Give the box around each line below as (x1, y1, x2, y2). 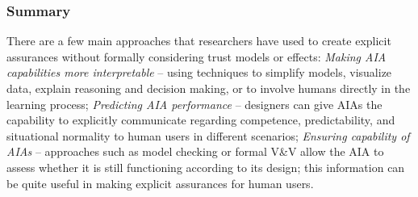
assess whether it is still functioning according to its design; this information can (6, 158, 405, 175)
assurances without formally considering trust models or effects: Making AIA (6, 48, 387, 65)
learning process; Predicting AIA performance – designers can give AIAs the (6, 95, 382, 112)
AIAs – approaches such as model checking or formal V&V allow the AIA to (6, 143, 384, 160)
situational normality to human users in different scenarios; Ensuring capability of (6, 127, 410, 144)
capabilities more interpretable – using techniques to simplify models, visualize (6, 64, 392, 81)
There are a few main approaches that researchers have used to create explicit (6, 32, 391, 49)
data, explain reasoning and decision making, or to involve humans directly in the (6, 80, 411, 96)
